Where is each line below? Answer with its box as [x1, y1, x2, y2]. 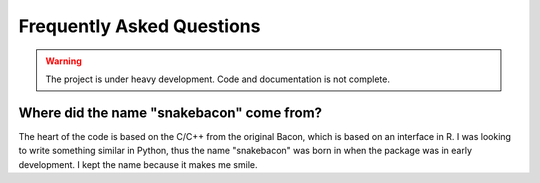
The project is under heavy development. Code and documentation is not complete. [45, 73, 390, 85]
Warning [45, 55, 82, 67]
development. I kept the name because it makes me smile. [18, 158, 258, 170]
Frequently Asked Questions [18, 15, 261, 37]
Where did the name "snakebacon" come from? [18, 104, 323, 121]
